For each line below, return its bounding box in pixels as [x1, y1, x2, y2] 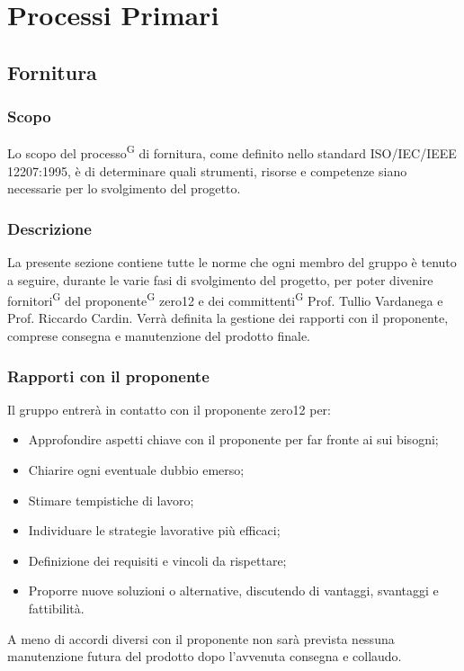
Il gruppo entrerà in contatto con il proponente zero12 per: [7, 399, 331, 418]
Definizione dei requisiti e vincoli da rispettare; [28, 550, 287, 569]
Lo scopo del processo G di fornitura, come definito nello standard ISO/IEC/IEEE [7, 141, 457, 163]
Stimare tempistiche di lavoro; [28, 490, 194, 509]
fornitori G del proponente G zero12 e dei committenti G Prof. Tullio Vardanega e [7, 289, 443, 309]
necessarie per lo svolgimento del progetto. [7, 179, 241, 198]
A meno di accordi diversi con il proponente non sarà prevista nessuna [7, 629, 395, 648]
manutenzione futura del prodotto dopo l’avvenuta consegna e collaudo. [7, 647, 402, 666]
